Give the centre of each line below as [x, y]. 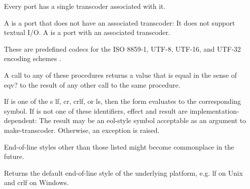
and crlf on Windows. [36, 182]
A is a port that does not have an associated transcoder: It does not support [120, 22]
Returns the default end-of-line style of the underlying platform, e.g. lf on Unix [124, 173]
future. [14, 156]
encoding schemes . [33, 58]
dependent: [20, 120]
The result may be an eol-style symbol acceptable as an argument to [143, 120]
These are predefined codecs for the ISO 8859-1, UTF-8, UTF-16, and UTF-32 [123, 48]
